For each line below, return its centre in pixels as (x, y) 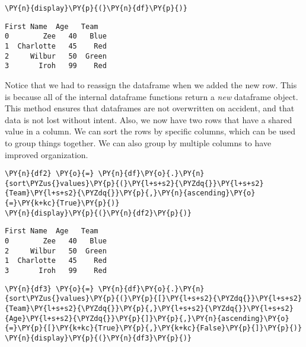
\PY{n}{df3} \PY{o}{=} (50, 289)
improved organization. (47, 154)
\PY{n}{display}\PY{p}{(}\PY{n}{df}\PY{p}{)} (96, 8)
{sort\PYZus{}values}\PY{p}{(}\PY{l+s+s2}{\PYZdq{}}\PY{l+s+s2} (134, 183)
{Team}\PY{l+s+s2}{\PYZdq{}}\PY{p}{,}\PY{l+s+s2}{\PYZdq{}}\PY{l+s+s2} (149, 308)
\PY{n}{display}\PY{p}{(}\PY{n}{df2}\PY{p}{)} (98, 213)
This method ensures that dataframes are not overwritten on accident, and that (150, 108)
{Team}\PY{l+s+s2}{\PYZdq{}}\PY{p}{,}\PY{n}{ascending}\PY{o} (130, 193)
